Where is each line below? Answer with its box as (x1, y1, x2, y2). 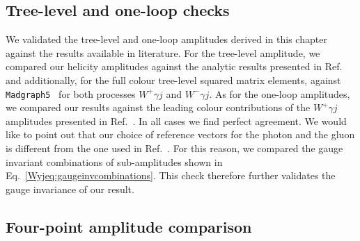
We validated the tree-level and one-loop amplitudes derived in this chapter (6, 32, 327, 47)
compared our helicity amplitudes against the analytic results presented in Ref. (6, 59, 343, 74)
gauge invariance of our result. (6, 181, 134, 196)
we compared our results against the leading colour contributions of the (6, 100, 311, 115)
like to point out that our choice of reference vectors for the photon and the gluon (6, 127, 355, 142)
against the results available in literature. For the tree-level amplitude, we (6, 45, 320, 60)
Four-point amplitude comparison (6, 215, 252, 237)
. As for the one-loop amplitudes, (209, 86, 350, 101)
